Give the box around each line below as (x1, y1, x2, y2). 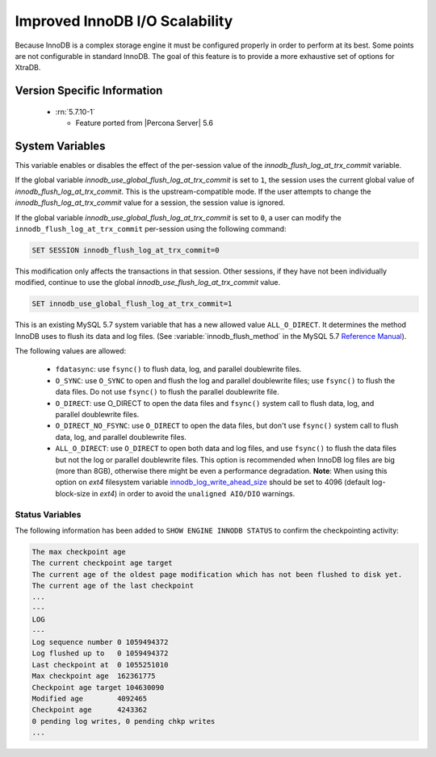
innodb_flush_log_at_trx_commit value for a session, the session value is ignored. (15, 198, 286, 207)
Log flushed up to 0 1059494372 (31, 649, 169, 658)
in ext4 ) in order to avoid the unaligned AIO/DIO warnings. (91, 488, 296, 498)
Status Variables (15, 508, 82, 520)
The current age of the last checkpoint (31, 581, 194, 591)
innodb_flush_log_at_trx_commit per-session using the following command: (15, 224, 287, 233)
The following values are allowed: (15, 346, 127, 356)
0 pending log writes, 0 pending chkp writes (31, 717, 216, 726)
